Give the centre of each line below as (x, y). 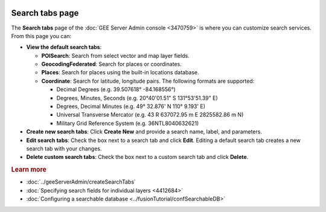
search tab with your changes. (64, 149)
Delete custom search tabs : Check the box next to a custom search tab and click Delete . (137, 157)
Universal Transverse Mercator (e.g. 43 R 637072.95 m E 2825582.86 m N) (150, 115)
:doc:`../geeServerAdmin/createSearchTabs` (81, 182)
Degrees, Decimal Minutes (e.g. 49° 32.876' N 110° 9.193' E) (131, 106)
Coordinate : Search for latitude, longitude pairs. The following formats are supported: (148, 81)
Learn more (29, 170)
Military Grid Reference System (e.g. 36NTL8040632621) (128, 123)
